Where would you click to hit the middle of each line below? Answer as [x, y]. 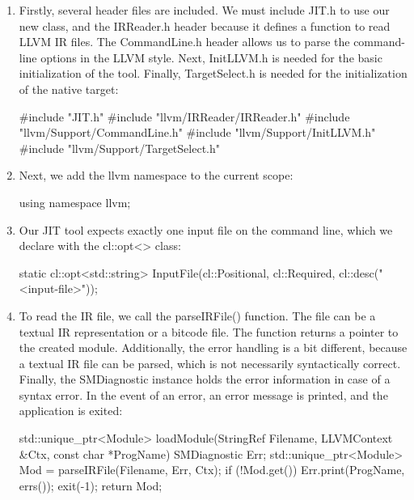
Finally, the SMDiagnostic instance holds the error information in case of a [205, 379]
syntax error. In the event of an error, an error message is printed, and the [203, 394]
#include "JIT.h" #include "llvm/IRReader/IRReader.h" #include [184, 116]
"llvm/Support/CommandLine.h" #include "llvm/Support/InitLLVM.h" [197, 132]
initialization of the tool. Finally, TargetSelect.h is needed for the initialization [213, 73]
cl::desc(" [361, 272]
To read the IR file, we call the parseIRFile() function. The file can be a [197, 315]
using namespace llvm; [75, 202]
